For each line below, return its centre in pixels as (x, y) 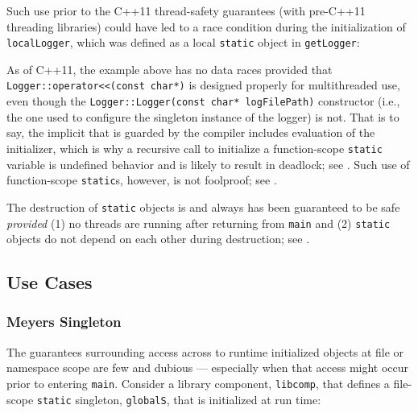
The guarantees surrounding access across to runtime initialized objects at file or (205, 351)
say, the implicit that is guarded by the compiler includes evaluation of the (191, 132)
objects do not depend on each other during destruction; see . (158, 239)
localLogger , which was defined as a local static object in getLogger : (183, 42)
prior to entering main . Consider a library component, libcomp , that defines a (198, 383)
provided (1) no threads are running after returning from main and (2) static (199, 223)
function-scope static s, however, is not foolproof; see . (142, 180)
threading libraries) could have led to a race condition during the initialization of (206, 26)
